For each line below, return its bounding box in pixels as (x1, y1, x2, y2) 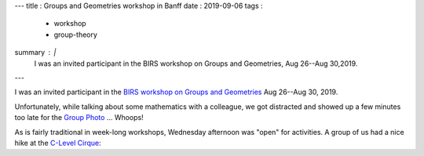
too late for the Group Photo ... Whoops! (14, 113, 144, 122)
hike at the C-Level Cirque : (14, 138, 101, 147)
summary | (14, 48, 57, 57)
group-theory (53, 30, 98, 39)
